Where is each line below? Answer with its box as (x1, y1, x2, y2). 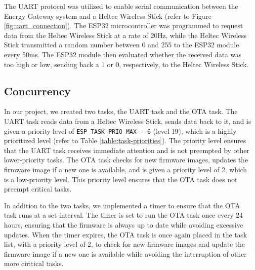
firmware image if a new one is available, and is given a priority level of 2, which (4, 164, 247, 174)
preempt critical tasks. (4, 184, 72, 194)
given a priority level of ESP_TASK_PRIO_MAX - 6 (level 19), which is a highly (4, 125, 237, 136)
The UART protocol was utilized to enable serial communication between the (4, 1, 238, 11)
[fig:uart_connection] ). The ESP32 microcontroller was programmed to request (4, 20, 243, 31)
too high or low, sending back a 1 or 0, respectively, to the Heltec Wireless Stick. (4, 59, 249, 69)
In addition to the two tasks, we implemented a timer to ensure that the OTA (4, 200, 240, 210)
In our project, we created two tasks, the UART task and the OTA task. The (4, 106, 238, 116)
